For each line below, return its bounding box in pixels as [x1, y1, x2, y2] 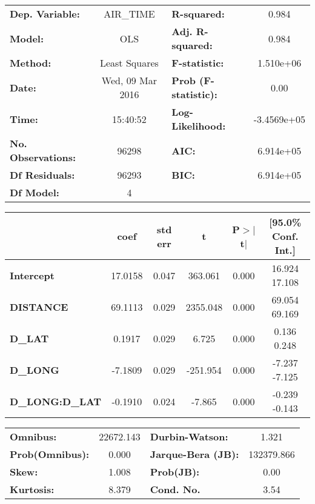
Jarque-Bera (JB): [150, 447, 239, 461]
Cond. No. [150, 482, 201, 496]
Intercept [10, 268, 55, 282]
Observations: [10, 150, 76, 164]
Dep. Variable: [10, 7, 80, 21]
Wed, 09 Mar [101, 73, 157, 87]
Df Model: [10, 185, 59, 199]
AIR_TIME [104, 7, 155, 21]
